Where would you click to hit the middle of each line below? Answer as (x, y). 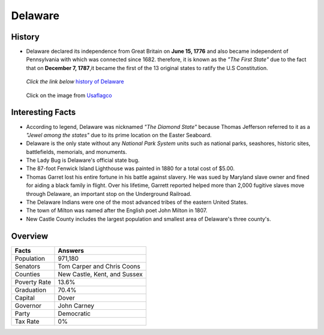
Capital (25, 298)
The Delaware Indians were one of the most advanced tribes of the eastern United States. (137, 202)
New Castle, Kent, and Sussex (100, 274)
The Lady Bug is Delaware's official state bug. (83, 160)
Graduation (31, 289)
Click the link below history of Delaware (75, 82)
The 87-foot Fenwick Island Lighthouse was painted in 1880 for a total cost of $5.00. (130, 168)
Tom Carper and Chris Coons (99, 266)
